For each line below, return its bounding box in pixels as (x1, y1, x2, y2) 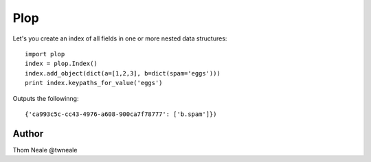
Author (12, 128, 44, 139)
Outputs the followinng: (12, 94, 79, 102)
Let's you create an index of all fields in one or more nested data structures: (12, 34, 227, 43)
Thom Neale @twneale (12, 146, 78, 154)
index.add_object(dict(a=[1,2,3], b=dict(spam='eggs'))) (25, 69, 221, 77)
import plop (25, 50, 65, 58)
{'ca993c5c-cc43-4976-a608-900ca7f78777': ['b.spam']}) (25, 110, 217, 118)
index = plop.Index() (25, 60, 98, 68)
